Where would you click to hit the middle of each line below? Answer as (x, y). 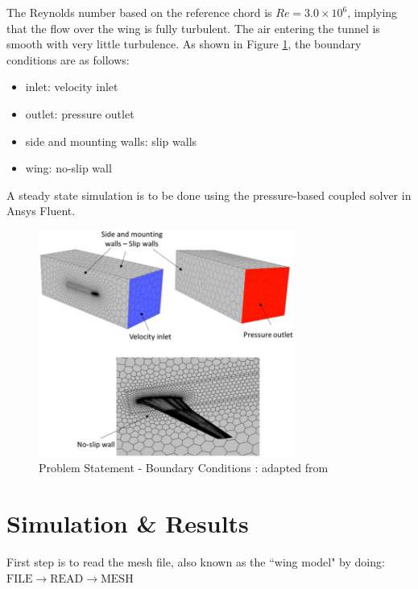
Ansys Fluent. (41, 211)
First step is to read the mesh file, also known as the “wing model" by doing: (196, 562)
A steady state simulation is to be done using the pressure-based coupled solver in (209, 195)
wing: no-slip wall (68, 168)
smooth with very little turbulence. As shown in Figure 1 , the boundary (184, 44)
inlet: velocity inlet (72, 87)
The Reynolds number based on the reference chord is (139, 12)
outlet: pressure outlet (80, 113)
